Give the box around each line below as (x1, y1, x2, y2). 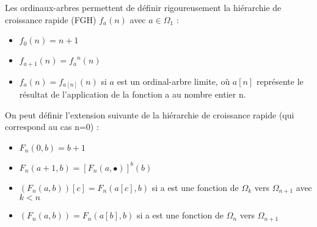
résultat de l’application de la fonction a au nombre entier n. (19, 88, 246, 101)
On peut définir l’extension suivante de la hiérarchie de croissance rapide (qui (5, 108, 294, 121)
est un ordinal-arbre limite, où (117, 74, 230, 87)
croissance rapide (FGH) (5, 13, 97, 26)
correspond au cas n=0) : (5, 120, 99, 133)
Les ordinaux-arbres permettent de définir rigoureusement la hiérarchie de (5, 1, 282, 13)
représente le (256, 74, 304, 87)
